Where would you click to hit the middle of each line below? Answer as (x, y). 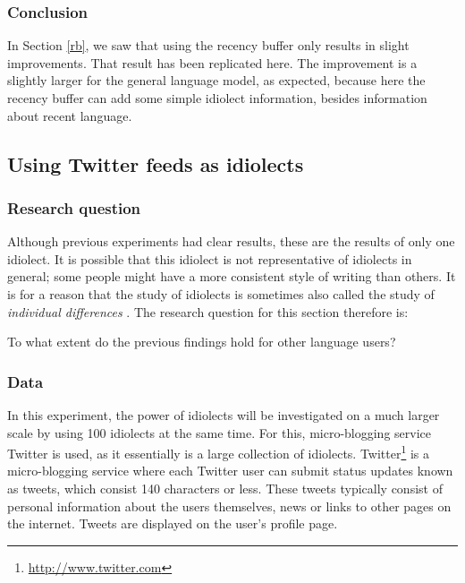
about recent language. (70, 115)
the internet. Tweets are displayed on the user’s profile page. (173, 523)
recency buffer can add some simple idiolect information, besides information (217, 98)
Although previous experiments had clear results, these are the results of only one (231, 241)
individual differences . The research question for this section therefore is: (208, 311)
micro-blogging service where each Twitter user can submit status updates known (230, 471)
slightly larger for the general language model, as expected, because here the (216, 80)
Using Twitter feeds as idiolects (156, 163)
